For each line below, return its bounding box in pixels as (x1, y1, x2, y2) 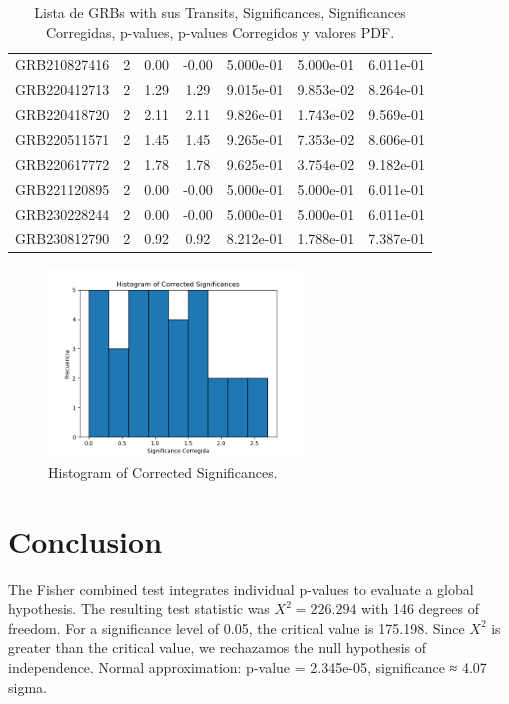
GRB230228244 (15, 203, 110, 224)
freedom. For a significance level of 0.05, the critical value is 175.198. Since (8, 617, 465, 638)
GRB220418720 (15, 104, 110, 125)
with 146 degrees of (361, 598, 479, 619)
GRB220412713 (15, 79, 110, 100)
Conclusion (8, 520, 163, 561)
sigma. (8, 676, 47, 697)
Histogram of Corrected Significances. (48, 461, 278, 482)
